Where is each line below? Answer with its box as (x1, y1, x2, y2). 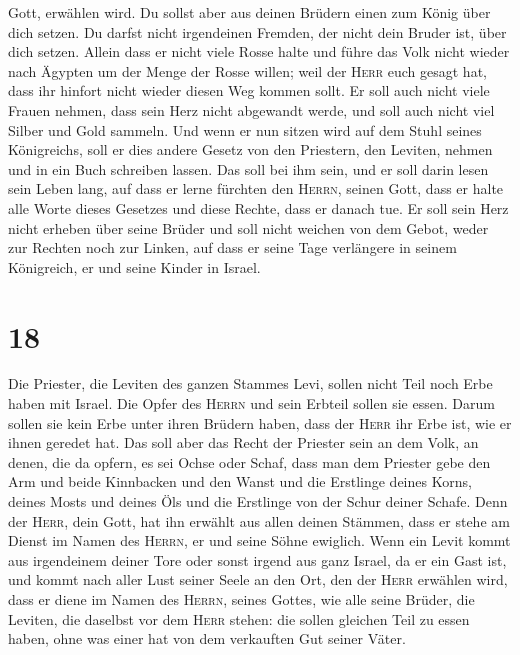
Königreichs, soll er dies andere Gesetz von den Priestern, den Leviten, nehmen (8, 139, 493, 160)
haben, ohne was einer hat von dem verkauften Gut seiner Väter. (8, 628, 406, 649)
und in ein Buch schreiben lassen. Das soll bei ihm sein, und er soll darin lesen (8, 158, 489, 179)
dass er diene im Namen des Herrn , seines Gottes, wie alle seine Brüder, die (8, 588, 475, 609)
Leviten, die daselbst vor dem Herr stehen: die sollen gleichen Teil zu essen (8, 608, 470, 629)
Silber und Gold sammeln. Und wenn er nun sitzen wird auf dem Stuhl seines (8, 119, 482, 140)
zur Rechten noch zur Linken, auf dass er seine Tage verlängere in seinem (8, 237, 457, 258)
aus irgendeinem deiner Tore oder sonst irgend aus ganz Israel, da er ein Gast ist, (8, 549, 507, 570)
